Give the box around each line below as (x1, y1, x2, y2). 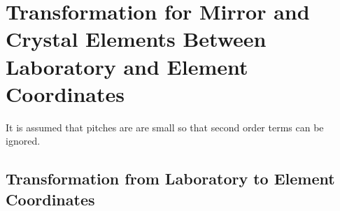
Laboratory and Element (6, 52, 248, 80)
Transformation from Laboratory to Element (6, 168, 335, 189)
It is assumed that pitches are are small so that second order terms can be (6, 119, 324, 134)
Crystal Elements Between (6, 24, 267, 53)
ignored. (6, 133, 41, 148)
